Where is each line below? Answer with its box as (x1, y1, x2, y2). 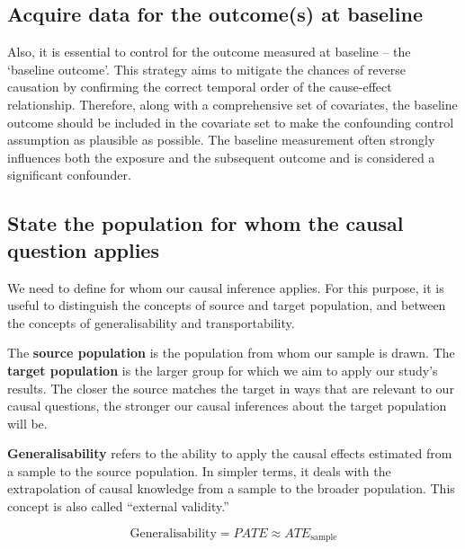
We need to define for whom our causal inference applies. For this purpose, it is (7, 278, 444, 297)
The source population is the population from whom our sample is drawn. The (7, 343, 455, 362)
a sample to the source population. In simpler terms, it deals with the (7, 461, 391, 480)
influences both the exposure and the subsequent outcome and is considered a (7, 147, 435, 166)
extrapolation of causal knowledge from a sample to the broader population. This (7, 479, 455, 498)
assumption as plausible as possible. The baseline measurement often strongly (7, 130, 435, 149)
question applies (7, 235, 159, 263)
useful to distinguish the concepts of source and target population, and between (7, 296, 446, 314)
